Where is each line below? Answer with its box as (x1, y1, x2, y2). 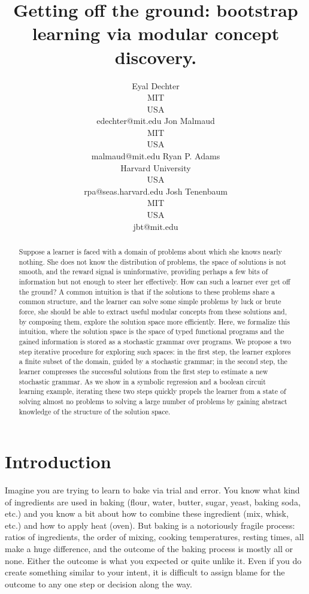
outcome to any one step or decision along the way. (5, 577, 192, 590)
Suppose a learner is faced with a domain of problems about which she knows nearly (19, 247, 282, 257)
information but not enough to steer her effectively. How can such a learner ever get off (19, 276, 290, 286)
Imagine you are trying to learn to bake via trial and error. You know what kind (5, 484, 300, 496)
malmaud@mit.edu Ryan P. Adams (91, 150, 220, 162)
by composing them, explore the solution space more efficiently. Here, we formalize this (19, 316, 290, 326)
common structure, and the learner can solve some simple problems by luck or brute (19, 296, 281, 307)
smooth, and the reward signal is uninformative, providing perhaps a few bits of (19, 266, 268, 277)
